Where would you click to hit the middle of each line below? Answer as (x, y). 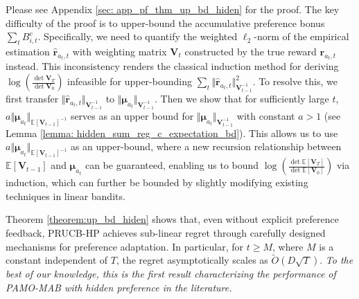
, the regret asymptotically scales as (192, 260)
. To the (336, 260)
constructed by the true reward (251, 51)
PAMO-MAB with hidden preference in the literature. (119, 287)
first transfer (32, 99)
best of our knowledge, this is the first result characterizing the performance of (171, 274)
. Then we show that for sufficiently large (242, 99)
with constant (266, 115)
